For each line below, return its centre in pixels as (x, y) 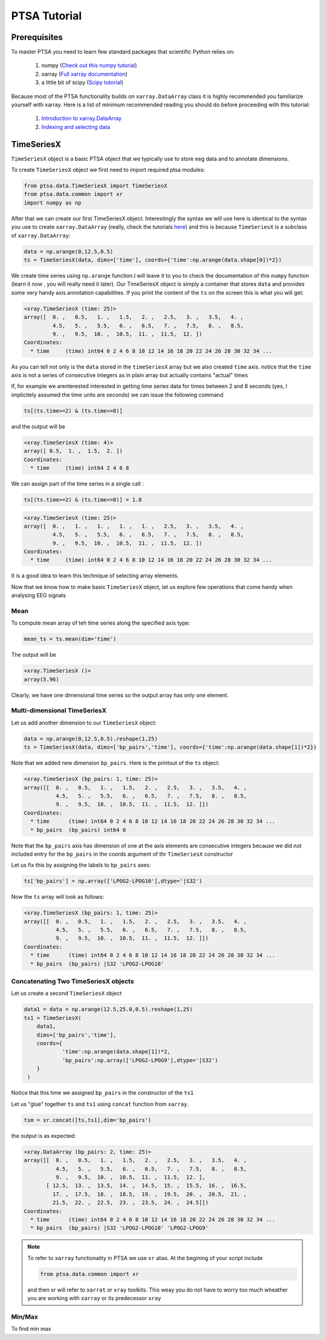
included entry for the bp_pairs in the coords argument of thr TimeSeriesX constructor (122, 854)
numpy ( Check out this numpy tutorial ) (89, 65)
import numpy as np (53, 202)
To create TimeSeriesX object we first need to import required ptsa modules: (108, 170)
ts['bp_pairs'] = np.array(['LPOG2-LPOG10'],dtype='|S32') (113, 881)
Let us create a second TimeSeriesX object (66, 993)
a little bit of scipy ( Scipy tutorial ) (82, 82)
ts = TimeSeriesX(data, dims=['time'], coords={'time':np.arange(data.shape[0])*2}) (153, 260)
